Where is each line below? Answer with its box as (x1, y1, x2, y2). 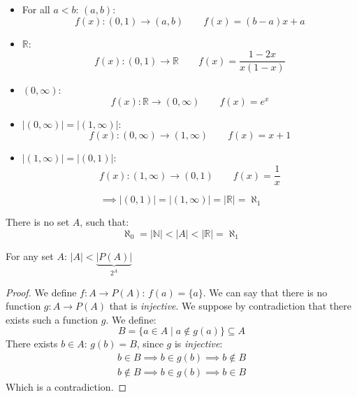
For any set (6, 248, 54, 263)
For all (22, 2, 50, 16)
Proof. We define (6, 284, 77, 299)
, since (136, 336, 163, 351)
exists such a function (6, 312, 99, 326)
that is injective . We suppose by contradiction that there (109, 298, 351, 313)
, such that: (80, 215, 129, 229)
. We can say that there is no (203, 284, 328, 299)
